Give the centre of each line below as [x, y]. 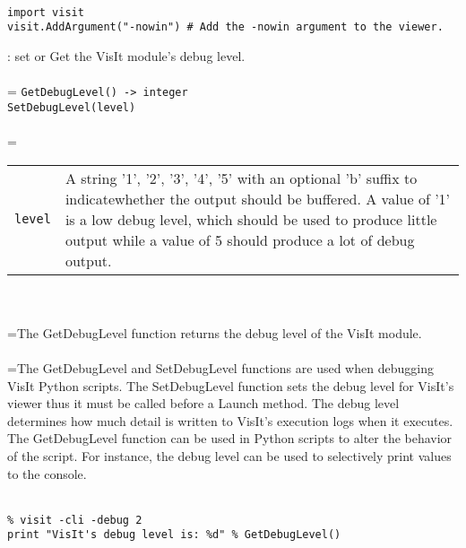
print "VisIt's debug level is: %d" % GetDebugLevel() [174, 535]
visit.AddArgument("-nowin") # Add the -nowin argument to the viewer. [225, 27]
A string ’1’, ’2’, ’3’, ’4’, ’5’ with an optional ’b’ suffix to [241, 178]
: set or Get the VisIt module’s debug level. [126, 55]
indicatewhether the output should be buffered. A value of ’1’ [258, 198]
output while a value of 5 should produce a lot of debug [240, 239]
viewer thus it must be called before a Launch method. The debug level [203, 403]
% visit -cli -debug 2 [75, 520]
